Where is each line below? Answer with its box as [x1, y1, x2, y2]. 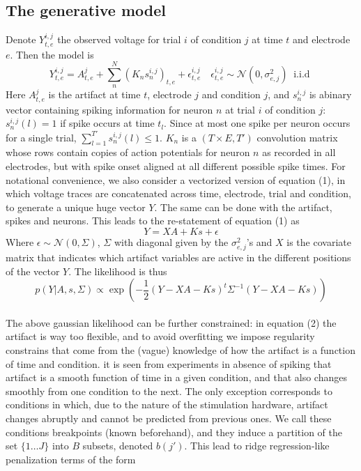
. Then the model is [10, 47, 94, 61]
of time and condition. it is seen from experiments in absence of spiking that [6, 356, 332, 371]
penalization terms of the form [6, 451, 136, 466]
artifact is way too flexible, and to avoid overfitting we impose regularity [6, 329, 315, 343]
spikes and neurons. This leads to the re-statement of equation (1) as [6, 213, 300, 228]
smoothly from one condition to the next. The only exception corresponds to [6, 383, 332, 398]
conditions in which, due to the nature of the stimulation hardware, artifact [6, 397, 328, 412]
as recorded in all [262, 145, 336, 160]
